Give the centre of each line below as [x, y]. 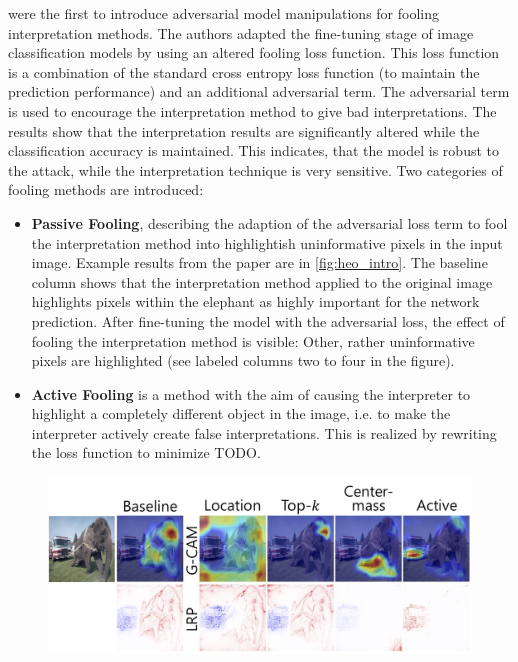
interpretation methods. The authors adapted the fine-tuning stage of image [241, 32]
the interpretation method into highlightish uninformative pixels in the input [267, 242]
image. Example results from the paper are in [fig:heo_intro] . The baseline [259, 262]
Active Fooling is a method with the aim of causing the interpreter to [251, 393]
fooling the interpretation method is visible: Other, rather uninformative [253, 340]
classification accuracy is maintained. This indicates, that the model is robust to [253, 150]
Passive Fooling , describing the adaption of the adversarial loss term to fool [269, 222]
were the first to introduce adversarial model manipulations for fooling [224, 13]
